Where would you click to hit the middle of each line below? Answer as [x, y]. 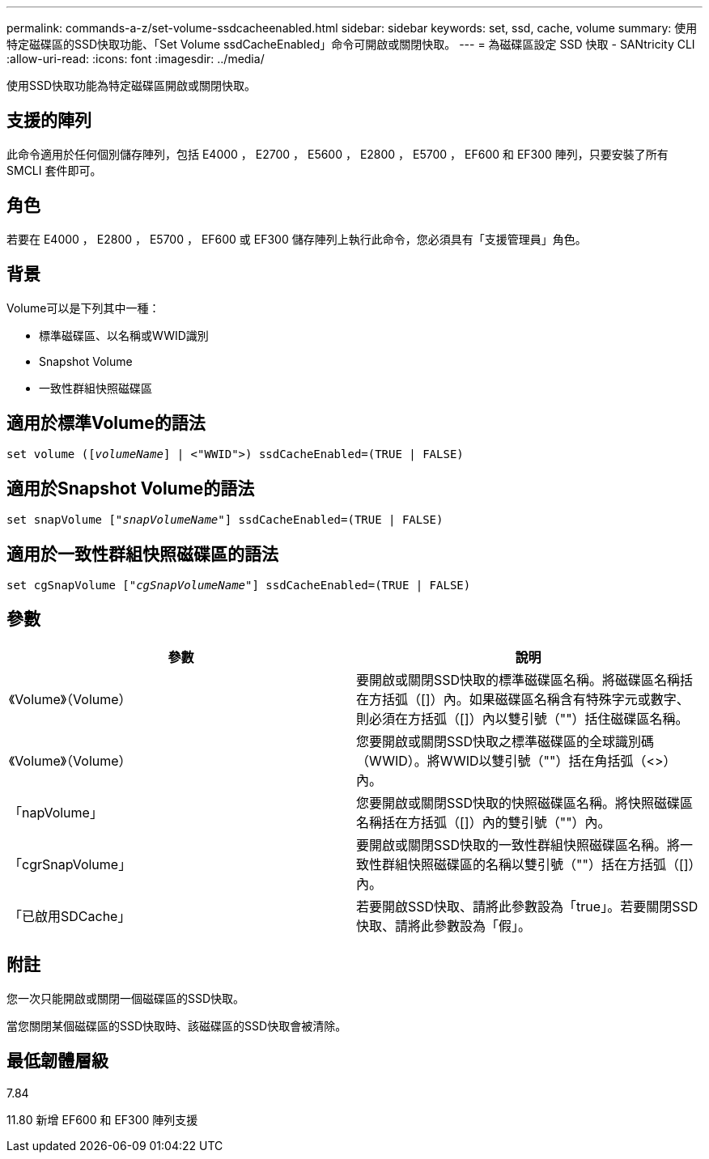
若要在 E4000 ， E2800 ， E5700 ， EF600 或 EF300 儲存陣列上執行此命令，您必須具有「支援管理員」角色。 [297, 239]
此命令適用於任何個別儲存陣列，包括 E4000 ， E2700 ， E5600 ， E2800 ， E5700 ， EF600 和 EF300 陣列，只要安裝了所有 [338, 154]
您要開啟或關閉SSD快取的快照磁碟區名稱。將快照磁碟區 [525, 802]
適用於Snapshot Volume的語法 [131, 488]
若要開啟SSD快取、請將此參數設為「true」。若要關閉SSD [527, 906]
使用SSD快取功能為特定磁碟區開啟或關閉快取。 [132, 85]
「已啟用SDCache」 [70, 916]
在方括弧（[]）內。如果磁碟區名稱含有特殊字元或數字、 [523, 699]
